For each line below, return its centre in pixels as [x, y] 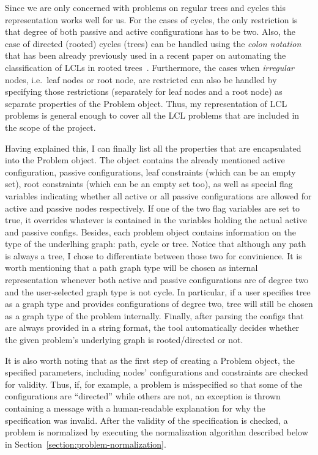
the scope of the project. [50, 127]
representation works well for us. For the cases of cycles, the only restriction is [151, 19]
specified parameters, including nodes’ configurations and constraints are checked [157, 372]
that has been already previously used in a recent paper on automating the [146, 55]
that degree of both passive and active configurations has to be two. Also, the [150, 31]
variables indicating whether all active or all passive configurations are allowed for [158, 195]
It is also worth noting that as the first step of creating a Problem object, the [150, 360]
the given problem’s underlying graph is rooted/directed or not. [124, 340]
